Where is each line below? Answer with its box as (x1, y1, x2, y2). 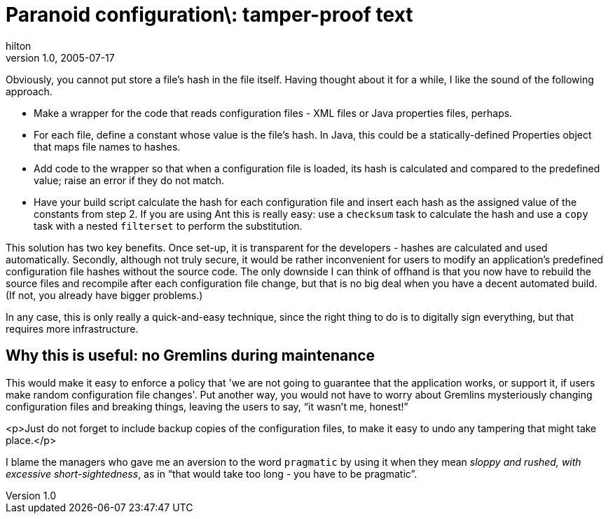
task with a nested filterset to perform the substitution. (34, 219, 303, 232)
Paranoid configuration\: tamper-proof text (6, 3, 413, 27)
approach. (6, 85, 53, 97)
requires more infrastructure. (6, 322, 139, 335)
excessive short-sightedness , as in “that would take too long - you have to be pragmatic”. (6, 467, 417, 480)
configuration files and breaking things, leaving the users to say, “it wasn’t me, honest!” (6, 400, 408, 413)
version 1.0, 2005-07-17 (6, 51, 115, 64)
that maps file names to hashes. (34, 140, 181, 153)
